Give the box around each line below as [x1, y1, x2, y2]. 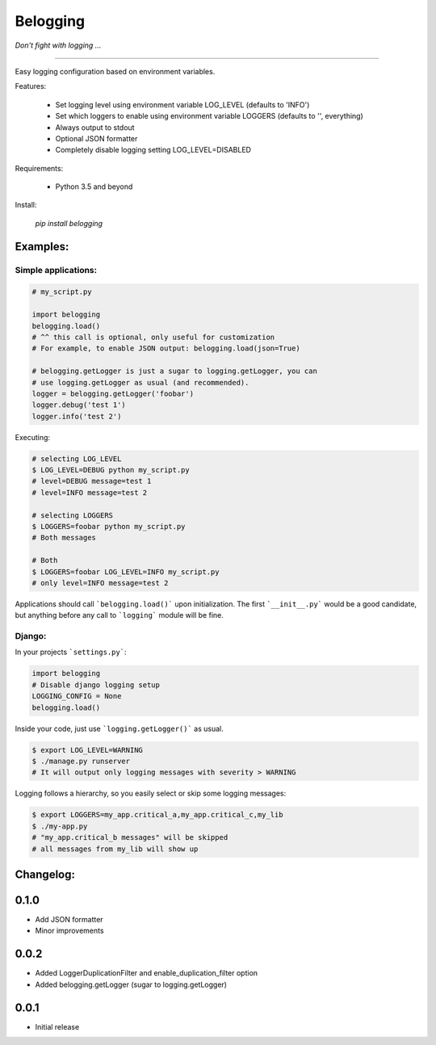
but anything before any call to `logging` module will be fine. [15, 611, 224, 620]
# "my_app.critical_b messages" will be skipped [31, 833, 228, 842]
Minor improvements [35, 925, 104, 936]
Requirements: [15, 163, 64, 173]
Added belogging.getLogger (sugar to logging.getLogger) [35, 980, 228, 989]
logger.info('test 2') [31, 412, 122, 421]
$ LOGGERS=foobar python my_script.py [31, 522, 186, 531]
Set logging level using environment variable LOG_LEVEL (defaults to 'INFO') [55, 99, 310, 109]
